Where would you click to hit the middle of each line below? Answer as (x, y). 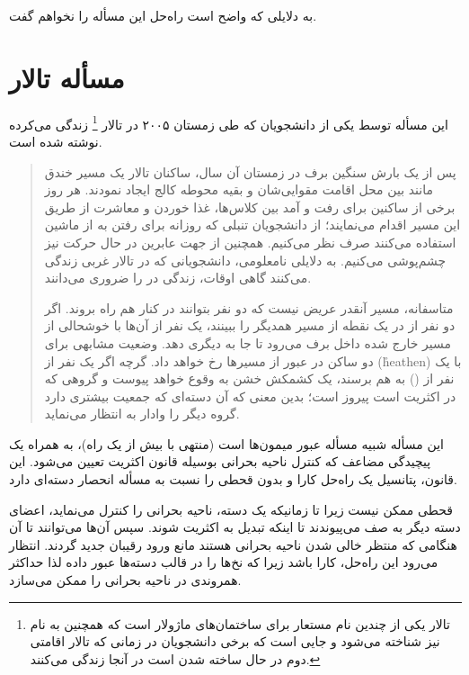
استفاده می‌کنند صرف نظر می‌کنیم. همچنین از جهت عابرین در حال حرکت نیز (250, 242)
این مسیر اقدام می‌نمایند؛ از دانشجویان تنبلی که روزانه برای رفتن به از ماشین (252, 225)
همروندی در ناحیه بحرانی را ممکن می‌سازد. (125, 580)
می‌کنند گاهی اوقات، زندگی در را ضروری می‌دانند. (178, 278)
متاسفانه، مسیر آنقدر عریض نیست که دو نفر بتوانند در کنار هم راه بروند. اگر (249, 307)
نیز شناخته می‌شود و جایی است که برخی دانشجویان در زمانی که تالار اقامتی (235, 641)
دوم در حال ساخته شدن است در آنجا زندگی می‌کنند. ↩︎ (175, 658)
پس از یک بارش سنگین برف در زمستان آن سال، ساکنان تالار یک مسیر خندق (250, 171)
